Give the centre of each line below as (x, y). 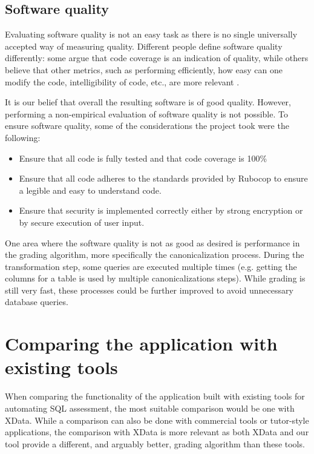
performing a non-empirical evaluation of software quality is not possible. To (146, 113)
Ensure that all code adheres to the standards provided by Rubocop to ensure (163, 178)
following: (23, 137)
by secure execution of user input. (82, 222)
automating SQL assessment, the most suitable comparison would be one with (150, 408)
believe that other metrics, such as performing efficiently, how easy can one (144, 69)
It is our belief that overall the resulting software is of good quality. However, (148, 102)
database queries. (37, 302)
